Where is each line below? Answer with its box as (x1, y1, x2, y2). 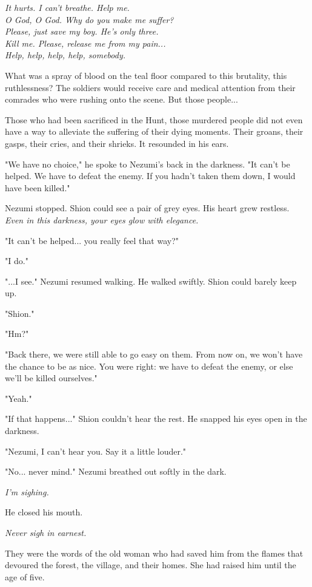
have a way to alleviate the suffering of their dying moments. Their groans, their (5, 125, 304, 138)
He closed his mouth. (5, 506, 83, 518)
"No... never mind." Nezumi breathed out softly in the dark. (5, 465, 227, 478)
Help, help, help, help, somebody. (5, 49, 126, 61)
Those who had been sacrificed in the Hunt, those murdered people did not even (5, 113, 303, 126)
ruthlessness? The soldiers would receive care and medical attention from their (5, 81, 296, 93)
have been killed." (5, 181, 70, 194)
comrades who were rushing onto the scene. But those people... (5, 93, 238, 106)
